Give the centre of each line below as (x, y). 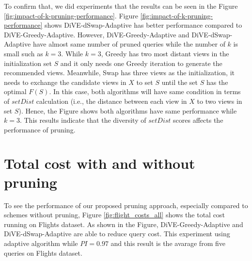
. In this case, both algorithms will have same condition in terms (145, 91)
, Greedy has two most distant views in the (165, 53)
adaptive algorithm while (41, 243)
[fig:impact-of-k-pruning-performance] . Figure (71, 15)
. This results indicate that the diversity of (83, 120)
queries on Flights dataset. (43, 253)
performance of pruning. (40, 129)
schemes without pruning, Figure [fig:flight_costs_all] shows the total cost (114, 215)
